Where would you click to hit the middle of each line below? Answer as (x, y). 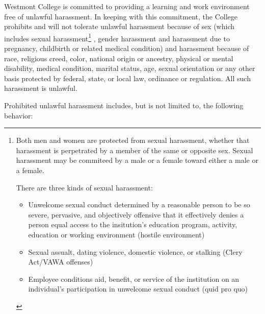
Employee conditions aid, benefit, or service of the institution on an (134, 279)
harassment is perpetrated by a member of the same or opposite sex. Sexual (135, 150)
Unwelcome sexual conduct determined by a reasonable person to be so (139, 204)
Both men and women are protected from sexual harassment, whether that (133, 140)
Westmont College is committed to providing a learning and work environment (127, 6)
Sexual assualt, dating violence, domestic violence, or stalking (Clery (135, 251)
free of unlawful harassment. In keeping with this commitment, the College (121, 16)
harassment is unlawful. (41, 88)
